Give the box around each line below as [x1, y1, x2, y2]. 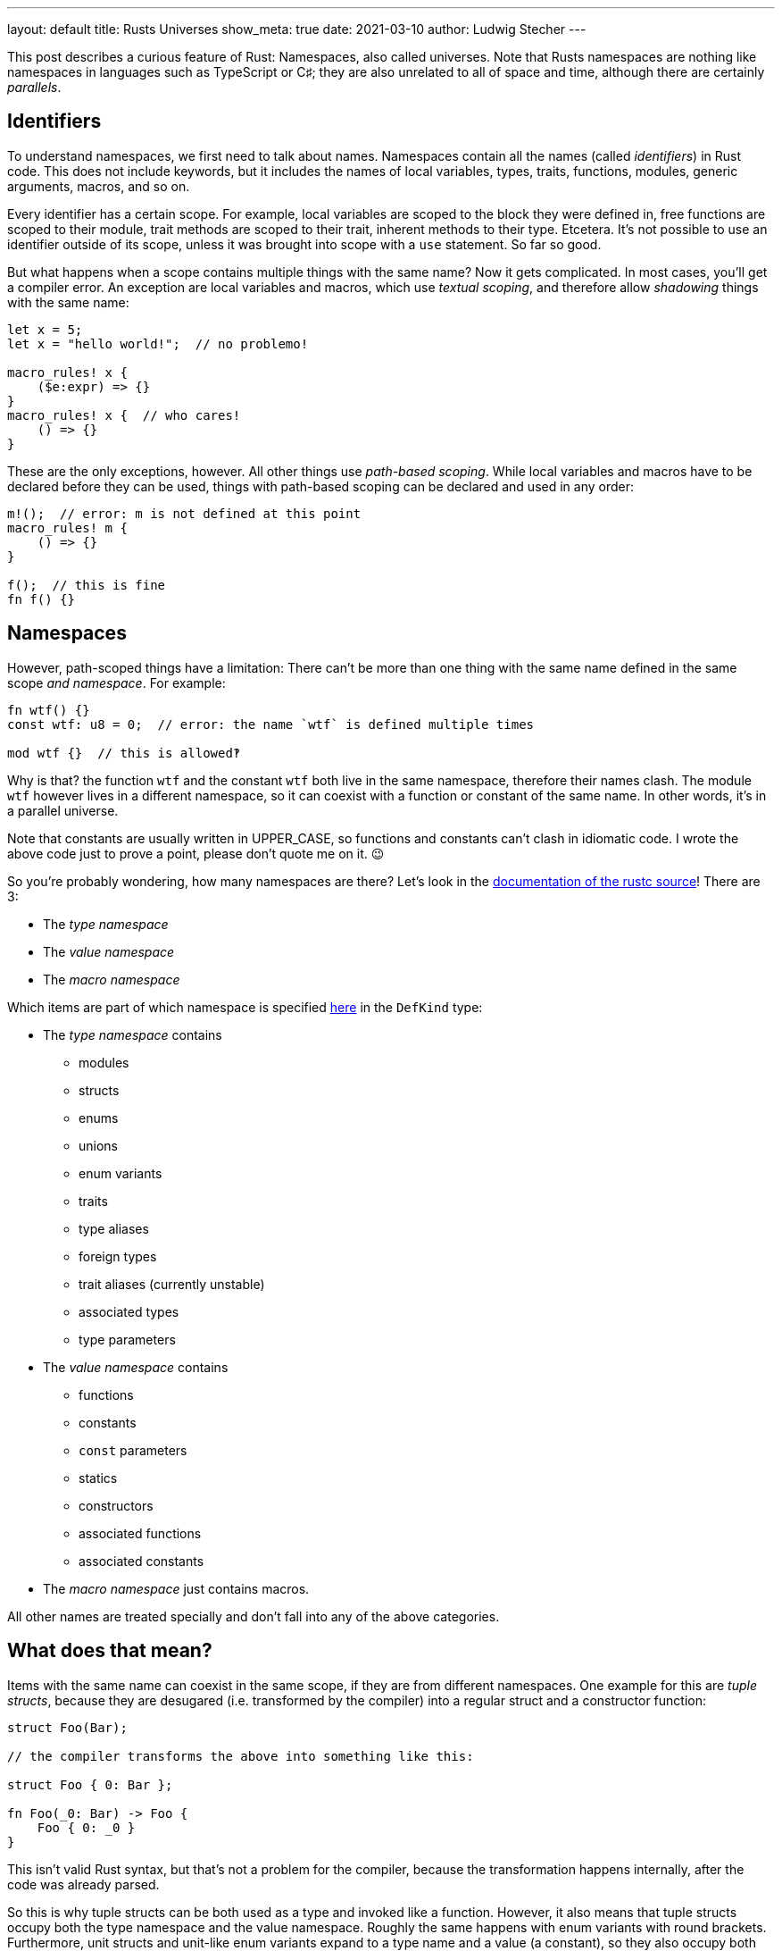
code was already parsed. [7, 1876, 160, 1892]
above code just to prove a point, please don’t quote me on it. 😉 [7, 845, 385, 861]
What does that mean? [7, 1639, 212, 1662]
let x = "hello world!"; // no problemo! [7, 336, 309, 351]
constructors [79, 1497, 154, 1513]
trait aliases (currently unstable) [79, 1276, 265, 1292]
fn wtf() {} [7, 702, 90, 717]
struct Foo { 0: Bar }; [7, 1777, 173, 1792]
